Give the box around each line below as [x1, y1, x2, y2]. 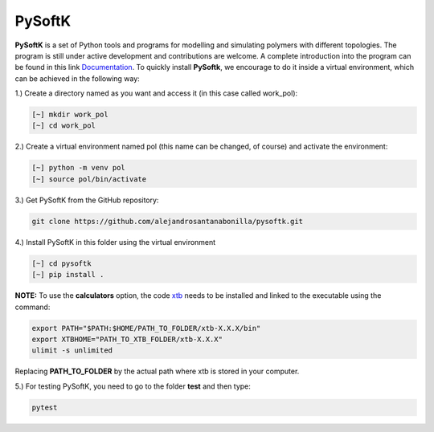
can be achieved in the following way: [14, 73, 140, 84]
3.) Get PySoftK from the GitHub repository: [14, 195, 159, 205]
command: [14, 302, 51, 312]
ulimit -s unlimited [31, 346, 113, 355]
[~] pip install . [31, 270, 104, 279]
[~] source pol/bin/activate [31, 174, 147, 184]
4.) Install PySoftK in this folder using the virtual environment [14, 237, 216, 247]
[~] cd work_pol [31, 121, 96, 130]
